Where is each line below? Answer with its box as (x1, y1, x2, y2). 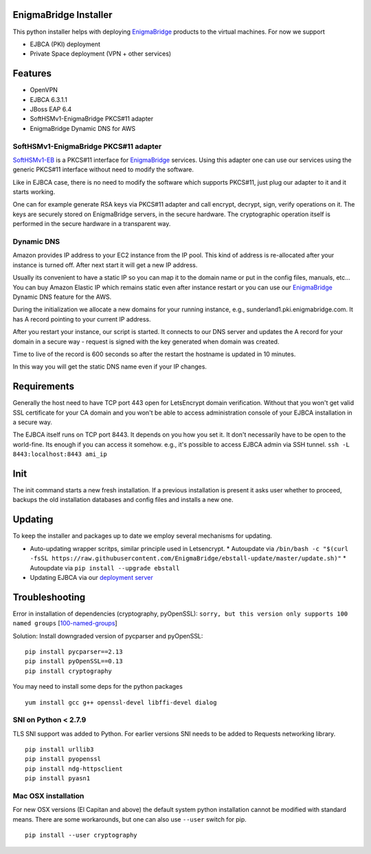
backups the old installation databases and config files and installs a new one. (12, 496, 234, 504)
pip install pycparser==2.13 (25, 648, 123, 656)
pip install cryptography (25, 667, 113, 675)
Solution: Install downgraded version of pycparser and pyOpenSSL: (12, 632, 203, 640)
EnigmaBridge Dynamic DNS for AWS (30, 124, 136, 132)
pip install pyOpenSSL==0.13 (25, 658, 123, 665)
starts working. (12, 188, 56, 196)
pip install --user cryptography (25, 831, 137, 840)
